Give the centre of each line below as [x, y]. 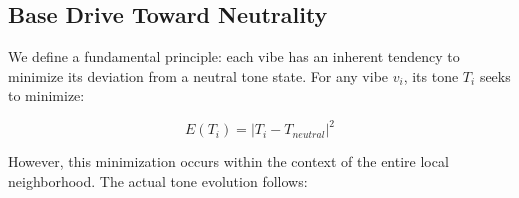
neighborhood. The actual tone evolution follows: [158, 181]
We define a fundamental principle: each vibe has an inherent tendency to [234, 56]
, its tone [431, 75]
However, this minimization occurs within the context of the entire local [228, 161]
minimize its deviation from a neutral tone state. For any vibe [198, 75]
